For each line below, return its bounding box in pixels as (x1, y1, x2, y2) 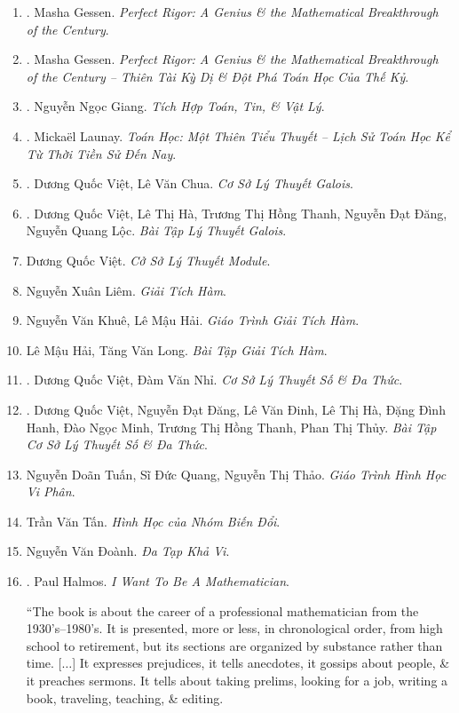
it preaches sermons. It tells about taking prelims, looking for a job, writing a (26, 671, 448, 690)
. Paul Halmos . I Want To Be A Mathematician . (26, 572, 289, 590)
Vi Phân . (26, 482, 75, 501)
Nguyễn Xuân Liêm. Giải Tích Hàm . (26, 281, 226, 299)
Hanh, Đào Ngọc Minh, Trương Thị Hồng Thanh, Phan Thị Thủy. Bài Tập (26, 417, 437, 436)
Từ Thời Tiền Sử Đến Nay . (26, 144, 177, 162)
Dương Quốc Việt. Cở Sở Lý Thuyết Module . (26, 250, 271, 269)
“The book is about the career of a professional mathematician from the (26, 601, 419, 620)
